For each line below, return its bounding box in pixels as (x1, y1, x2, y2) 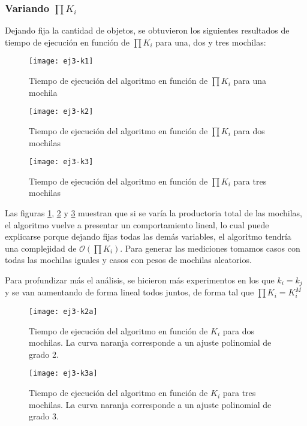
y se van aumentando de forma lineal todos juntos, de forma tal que (5, 286, 254, 298)
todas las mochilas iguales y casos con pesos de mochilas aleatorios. (5, 253, 252, 266)
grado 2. (29, 348, 59, 360)
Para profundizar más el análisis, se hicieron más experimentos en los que (5, 273, 275, 286)
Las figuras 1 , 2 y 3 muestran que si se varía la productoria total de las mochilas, (5, 206, 302, 219)
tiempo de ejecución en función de (5, 35, 130, 48)
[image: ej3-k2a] (29, 307, 98, 316)
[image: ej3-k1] (29, 57, 94, 66)
